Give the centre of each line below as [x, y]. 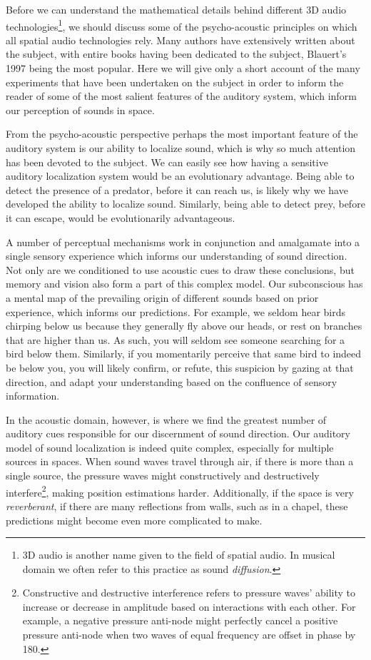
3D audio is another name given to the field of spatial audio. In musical [179, 555]
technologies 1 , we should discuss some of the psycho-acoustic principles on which [182, 25]
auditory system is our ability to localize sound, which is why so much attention [181, 148]
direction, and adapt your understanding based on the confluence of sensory [172, 381]
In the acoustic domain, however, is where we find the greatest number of [166, 419]
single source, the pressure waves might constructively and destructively [163, 476]
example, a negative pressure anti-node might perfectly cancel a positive [180, 620]
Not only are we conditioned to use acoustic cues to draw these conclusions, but [180, 269]
